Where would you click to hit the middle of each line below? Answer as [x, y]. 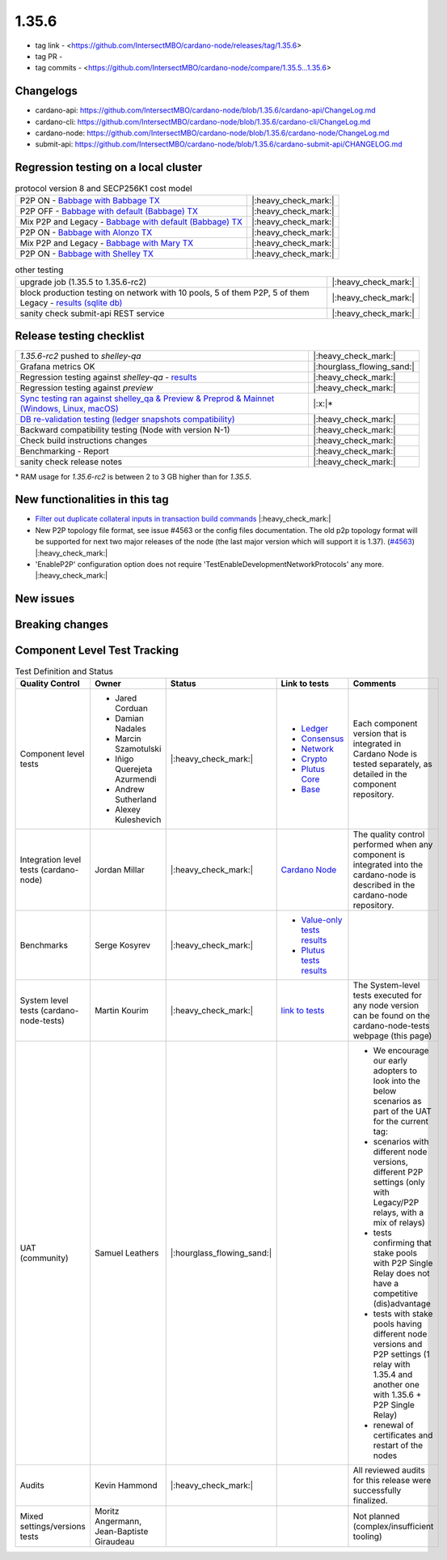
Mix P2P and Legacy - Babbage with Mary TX [107, 243]
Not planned [376, 1516]
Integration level [51, 859]
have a [386, 1283]
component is [379, 855]
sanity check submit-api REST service [92, 313]
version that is [380, 733]
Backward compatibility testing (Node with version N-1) [125, 429]
